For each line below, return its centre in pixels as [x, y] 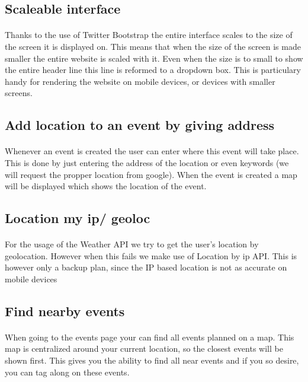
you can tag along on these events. [67, 372]
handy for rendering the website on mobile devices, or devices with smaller [140, 81]
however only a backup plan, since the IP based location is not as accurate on [146, 267]
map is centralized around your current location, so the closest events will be [144, 348]
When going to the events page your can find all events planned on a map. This [150, 337]
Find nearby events [65, 311]
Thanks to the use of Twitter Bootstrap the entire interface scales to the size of [149, 35]
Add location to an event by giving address [140, 125]
